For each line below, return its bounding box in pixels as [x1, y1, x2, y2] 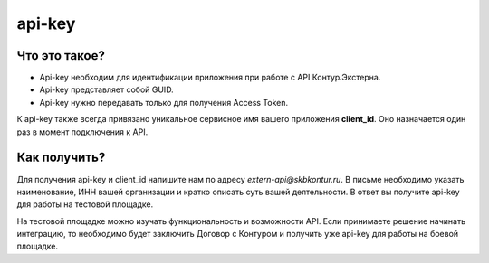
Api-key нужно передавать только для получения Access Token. [39, 97, 289, 108]
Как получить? [16, 150, 106, 165]
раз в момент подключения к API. [16, 127, 149, 137]
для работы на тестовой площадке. [16, 199, 154, 210]
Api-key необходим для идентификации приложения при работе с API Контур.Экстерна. [39, 72, 381, 83]
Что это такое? [16, 48, 106, 63]
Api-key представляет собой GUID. [39, 84, 174, 95]
